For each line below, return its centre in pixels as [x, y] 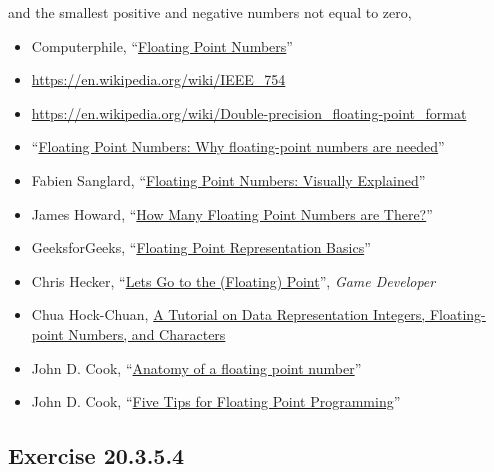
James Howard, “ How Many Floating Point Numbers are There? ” [232, 213]
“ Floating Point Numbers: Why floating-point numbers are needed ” [238, 146]
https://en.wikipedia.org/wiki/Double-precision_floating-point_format [249, 112]
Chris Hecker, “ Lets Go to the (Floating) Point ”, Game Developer [233, 280]
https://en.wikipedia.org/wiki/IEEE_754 [158, 79]
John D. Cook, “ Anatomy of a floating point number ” [196, 367]
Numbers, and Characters [147, 333]
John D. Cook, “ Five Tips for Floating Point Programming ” [216, 401]
